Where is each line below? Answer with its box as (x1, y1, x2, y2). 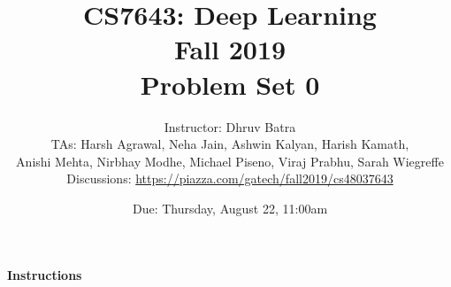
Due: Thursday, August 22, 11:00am (132, 198, 328, 217)
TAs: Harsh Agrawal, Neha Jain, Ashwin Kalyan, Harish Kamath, (50, 135, 409, 153)
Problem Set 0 (140, 66, 320, 102)
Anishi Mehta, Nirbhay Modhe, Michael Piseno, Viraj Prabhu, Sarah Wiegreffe (16, 151, 444, 170)
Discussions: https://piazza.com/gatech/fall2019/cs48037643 (66, 169, 394, 188)
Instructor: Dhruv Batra (164, 117, 296, 136)
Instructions (7, 266, 82, 284)
